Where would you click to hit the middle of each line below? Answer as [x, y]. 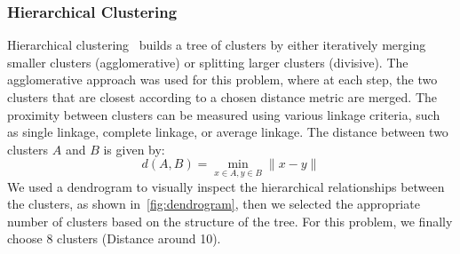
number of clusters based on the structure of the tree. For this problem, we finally [230, 221]
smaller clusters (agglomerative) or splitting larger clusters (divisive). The [208, 62]
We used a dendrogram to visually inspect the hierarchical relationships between [226, 186]
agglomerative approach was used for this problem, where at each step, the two [222, 79]
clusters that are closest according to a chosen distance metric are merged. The [222, 97]
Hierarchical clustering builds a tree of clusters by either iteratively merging [217, 45]
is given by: [134, 149]
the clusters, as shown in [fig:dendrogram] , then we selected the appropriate [214, 204]
